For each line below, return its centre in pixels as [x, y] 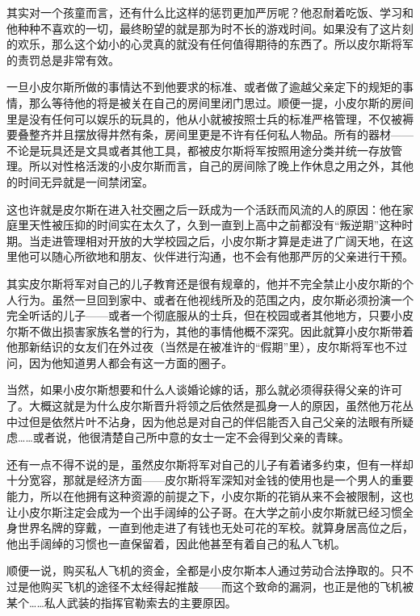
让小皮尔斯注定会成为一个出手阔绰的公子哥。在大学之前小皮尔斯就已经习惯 [204, 511]
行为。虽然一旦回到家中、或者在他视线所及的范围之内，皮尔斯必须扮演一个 [215, 299]
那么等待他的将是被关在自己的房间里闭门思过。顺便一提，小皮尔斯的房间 [221, 102]
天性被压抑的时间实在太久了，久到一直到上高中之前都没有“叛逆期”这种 [215, 225]
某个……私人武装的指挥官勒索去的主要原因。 [122, 602]
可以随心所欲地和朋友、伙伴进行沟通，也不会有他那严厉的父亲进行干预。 [221, 256]
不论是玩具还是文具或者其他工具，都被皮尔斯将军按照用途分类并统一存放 [199, 150]
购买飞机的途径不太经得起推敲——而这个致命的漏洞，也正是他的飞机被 [227, 586]
